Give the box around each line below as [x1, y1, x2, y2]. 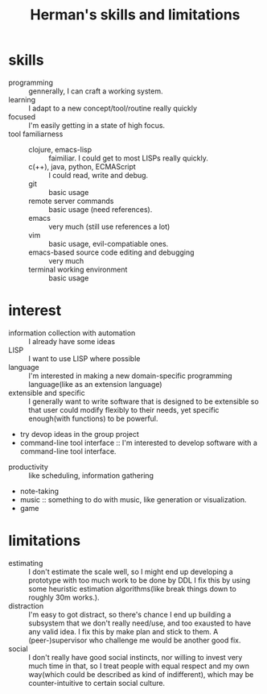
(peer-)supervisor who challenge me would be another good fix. [28, 635, 241, 645]
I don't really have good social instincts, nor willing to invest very [28, 652, 243, 662]
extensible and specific [8, 388, 86, 397]
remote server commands [28, 196, 114, 206]
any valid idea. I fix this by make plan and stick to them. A [28, 626, 219, 636]
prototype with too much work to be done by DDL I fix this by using [28, 575, 251, 585]
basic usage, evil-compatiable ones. [48, 239, 169, 248]
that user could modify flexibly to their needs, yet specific [28, 405, 220, 414]
